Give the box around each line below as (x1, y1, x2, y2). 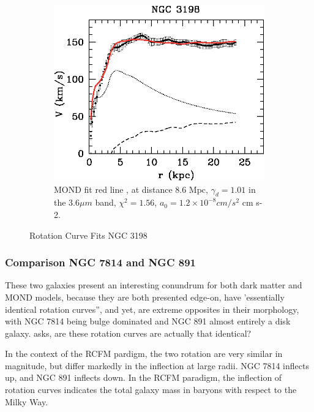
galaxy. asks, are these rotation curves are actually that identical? (5, 326, 252, 339)
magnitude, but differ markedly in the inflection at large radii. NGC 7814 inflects (5, 359, 309, 372)
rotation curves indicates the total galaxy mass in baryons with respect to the (5, 383, 297, 396)
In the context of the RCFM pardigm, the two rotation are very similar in (5, 347, 283, 360)
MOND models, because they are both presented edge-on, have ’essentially (5, 290, 285, 303)
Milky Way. (5, 395, 48, 408)
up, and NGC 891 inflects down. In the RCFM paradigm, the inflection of (5, 371, 282, 384)
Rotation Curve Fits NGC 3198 (29, 228, 148, 241)
